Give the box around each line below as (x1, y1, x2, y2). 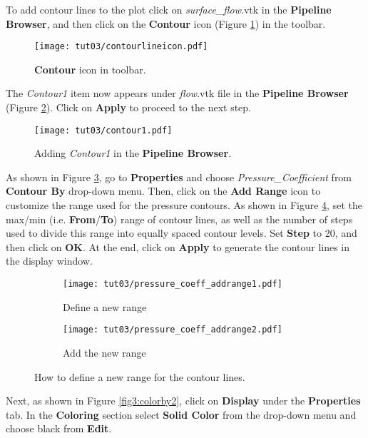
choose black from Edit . (6, 421, 112, 436)
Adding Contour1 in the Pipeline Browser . (34, 146, 232, 161)
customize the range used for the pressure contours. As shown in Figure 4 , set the (6, 198, 362, 213)
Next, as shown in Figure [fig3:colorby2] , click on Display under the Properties (6, 393, 361, 408)
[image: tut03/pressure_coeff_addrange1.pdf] (63, 279, 282, 290)
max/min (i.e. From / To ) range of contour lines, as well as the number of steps (6, 211, 353, 226)
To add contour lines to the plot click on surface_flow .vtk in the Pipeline (6, 2, 332, 16)
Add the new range (63, 345, 146, 360)
